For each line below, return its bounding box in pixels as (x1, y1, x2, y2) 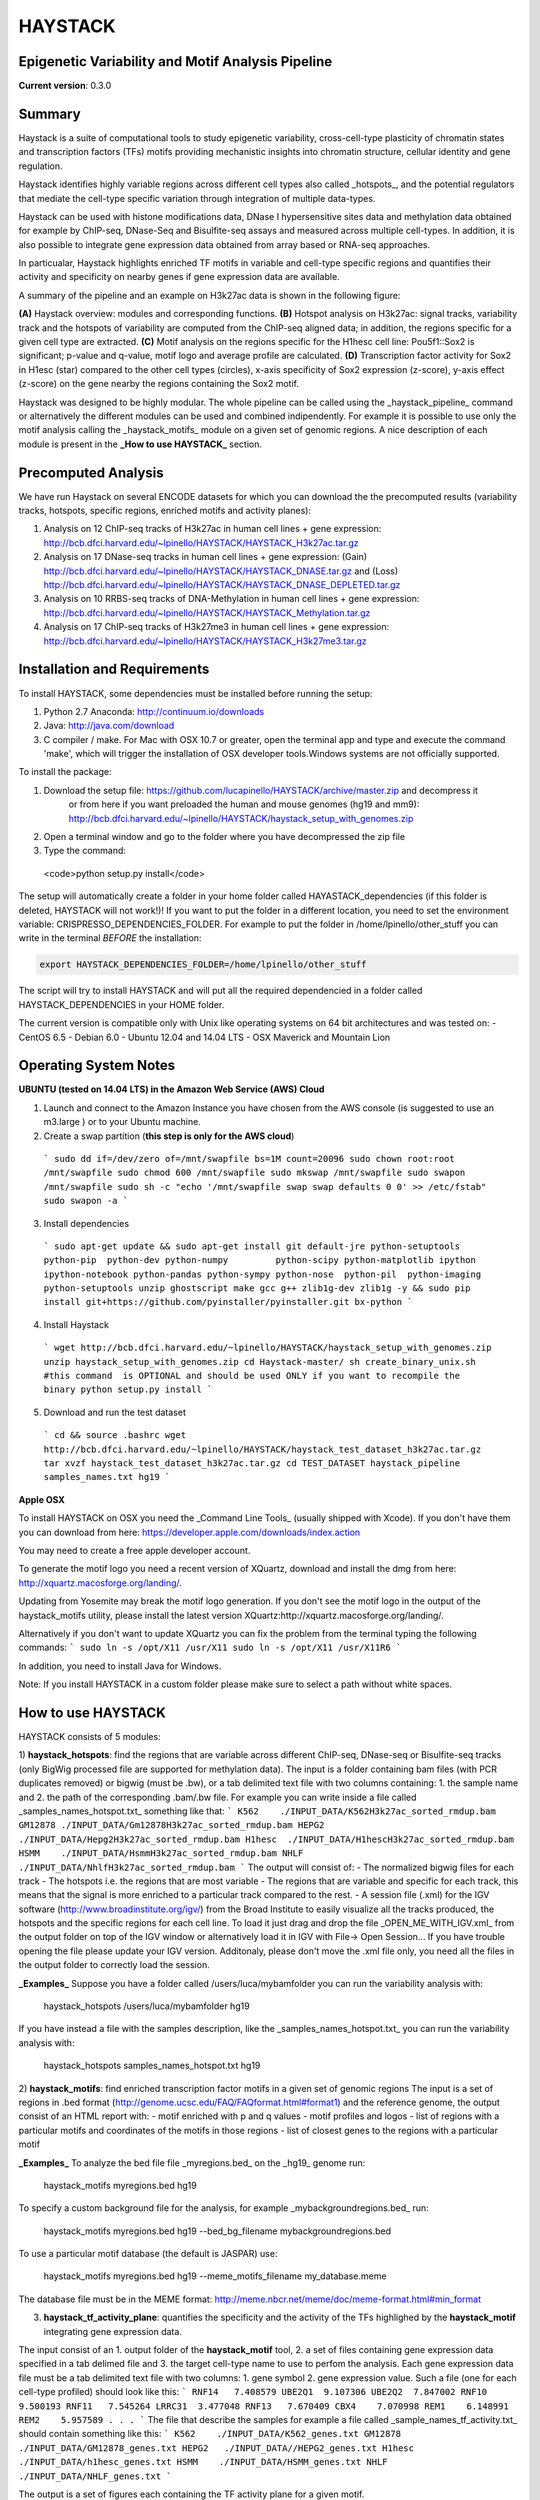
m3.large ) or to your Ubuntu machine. (43, 1116, 202, 1128)
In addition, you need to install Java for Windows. (18, 1660, 222, 1672)
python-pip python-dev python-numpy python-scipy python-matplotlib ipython (43, 1255, 477, 1266)
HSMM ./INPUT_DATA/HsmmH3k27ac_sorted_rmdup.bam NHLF (18, 1848, 304, 1859)
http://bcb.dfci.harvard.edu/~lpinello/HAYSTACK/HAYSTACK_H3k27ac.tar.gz (43, 536, 359, 549)
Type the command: (43, 845, 127, 857)
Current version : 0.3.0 (18, 80, 112, 92)
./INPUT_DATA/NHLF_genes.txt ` (18, 2470, 172, 2482)
